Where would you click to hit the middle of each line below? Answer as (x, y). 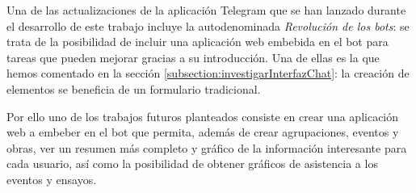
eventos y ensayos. (52, 179)
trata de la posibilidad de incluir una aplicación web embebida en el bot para (197, 42)
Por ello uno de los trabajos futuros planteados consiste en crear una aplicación (203, 116)
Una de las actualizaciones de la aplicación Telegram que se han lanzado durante (206, 10)
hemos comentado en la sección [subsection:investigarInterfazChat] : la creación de (208, 73)
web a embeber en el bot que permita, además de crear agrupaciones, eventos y (203, 132)
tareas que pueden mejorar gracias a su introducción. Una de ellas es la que (193, 57)
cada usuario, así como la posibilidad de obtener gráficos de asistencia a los (192, 164)
